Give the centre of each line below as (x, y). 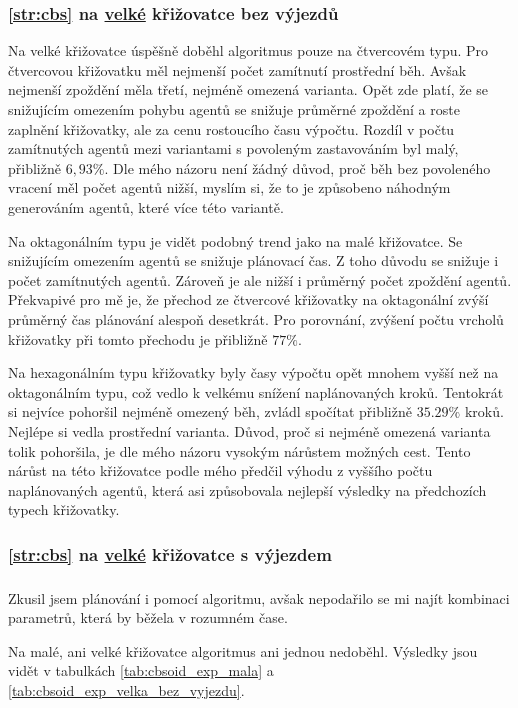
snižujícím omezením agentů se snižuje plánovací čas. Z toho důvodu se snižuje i (253, 260)
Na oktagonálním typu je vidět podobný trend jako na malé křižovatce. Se (235, 240)
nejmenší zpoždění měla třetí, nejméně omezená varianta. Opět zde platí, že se (248, 89)
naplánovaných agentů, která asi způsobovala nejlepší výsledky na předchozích (247, 489)
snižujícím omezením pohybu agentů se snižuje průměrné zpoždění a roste (234, 109)
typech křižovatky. (64, 509)
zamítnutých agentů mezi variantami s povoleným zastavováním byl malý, (233, 148)
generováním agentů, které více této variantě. (146, 206)
